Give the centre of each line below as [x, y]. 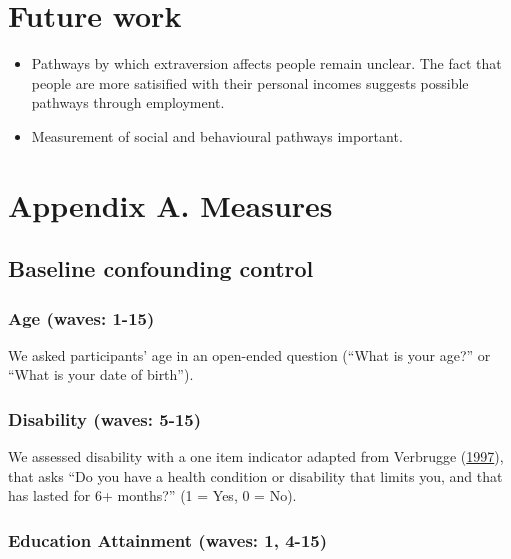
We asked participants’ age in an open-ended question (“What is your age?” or [249, 354]
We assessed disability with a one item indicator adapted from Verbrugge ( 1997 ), [256, 456]
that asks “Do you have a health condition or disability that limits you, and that [255, 475]
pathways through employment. [128, 102]
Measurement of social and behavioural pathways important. [217, 135]
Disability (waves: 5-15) [105, 418]
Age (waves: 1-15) [81, 317]
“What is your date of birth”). [101, 374]
